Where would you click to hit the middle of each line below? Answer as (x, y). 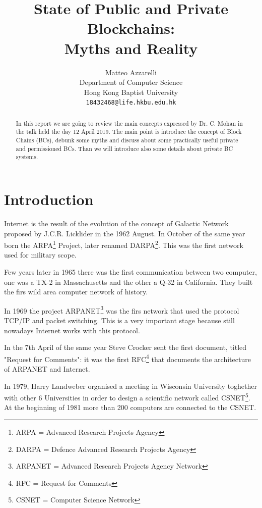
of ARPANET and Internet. (47, 369)
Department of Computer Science (131, 82)
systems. (27, 157)
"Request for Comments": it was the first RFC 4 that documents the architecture (127, 358)
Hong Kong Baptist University (131, 92)
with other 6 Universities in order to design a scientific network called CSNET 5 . (127, 397)
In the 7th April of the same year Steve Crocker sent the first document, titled (125, 347)
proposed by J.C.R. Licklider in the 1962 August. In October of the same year (125, 233)
